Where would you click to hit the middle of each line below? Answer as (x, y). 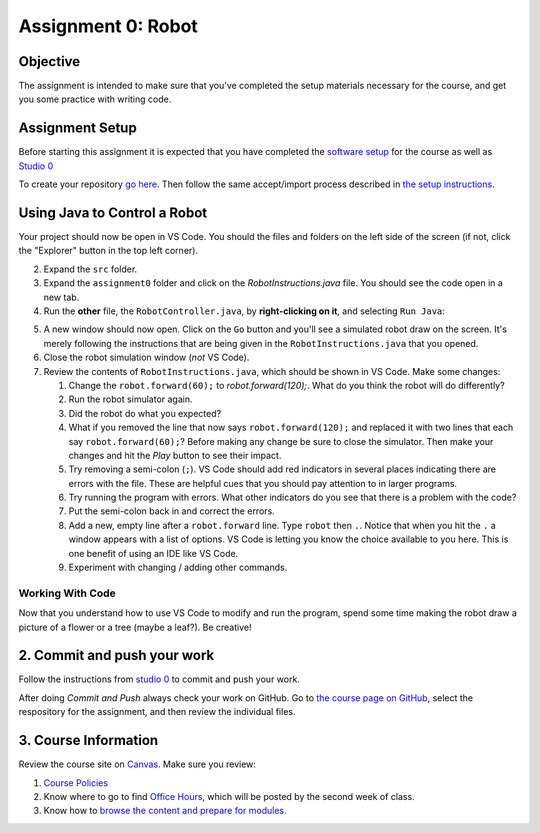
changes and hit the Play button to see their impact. (175, 455)
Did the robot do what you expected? (145, 413)
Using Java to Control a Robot (113, 212)
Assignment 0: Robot (108, 26)
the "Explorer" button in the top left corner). (108, 251)
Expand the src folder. (90, 269)
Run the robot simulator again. (130, 399)
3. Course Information (88, 740)
